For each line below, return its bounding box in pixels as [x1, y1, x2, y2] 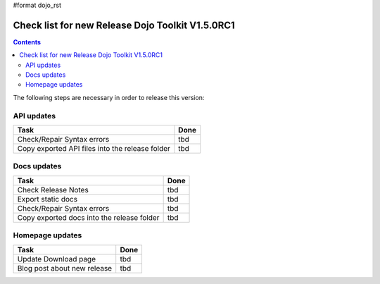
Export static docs [17, 194, 77, 204]
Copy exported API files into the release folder [17, 144, 170, 153]
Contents [13, 37, 42, 46]
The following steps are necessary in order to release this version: [13, 93, 205, 101]
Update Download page [17, 254, 96, 264]
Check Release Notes [17, 185, 89, 195]
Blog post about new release [17, 263, 113, 273]
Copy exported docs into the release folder [17, 212, 160, 222]
